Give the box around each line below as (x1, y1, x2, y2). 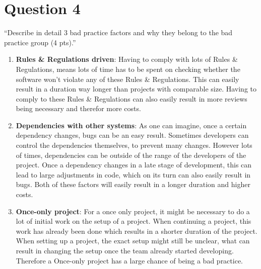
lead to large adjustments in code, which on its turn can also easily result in (16, 169, 251, 180)
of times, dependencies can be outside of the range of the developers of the (16, 149, 246, 160)
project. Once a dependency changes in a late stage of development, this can (16, 159, 252, 170)
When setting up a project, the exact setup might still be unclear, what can (16, 235, 250, 246)
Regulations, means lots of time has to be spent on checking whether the (16, 63, 240, 74)
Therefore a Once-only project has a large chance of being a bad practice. (16, 255, 243, 265)
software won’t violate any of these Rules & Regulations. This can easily (16, 73, 239, 84)
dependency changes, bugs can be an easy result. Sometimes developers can (16, 130, 249, 140)
